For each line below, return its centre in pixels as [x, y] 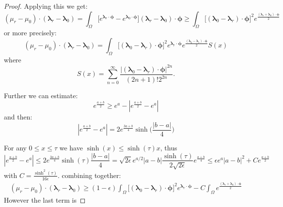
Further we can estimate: [41, 95]
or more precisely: [30, 33]
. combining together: [89, 175]
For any [15, 147]
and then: [18, 117]
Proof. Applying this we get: [46, 6]
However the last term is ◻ [45, 200]
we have [71, 147]
